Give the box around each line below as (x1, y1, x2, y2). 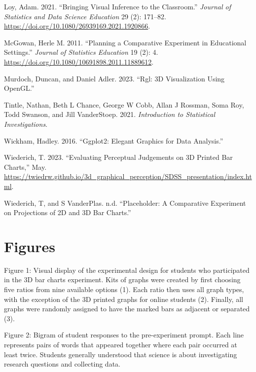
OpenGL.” (4, 83, 35, 93)
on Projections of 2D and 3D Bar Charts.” (4, 207, 131, 218)
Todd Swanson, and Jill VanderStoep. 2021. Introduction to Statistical (4, 109, 216, 119)
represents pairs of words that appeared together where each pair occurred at (4, 339, 237, 349)
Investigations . (4, 118, 48, 129)
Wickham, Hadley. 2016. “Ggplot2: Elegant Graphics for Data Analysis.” (4, 135, 223, 146)
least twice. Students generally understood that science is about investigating (4, 349, 237, 359)
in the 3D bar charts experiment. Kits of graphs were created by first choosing (4, 274, 241, 285)
